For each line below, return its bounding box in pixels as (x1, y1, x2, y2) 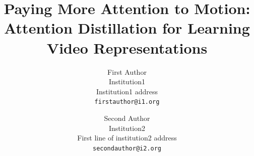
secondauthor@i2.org (92, 144, 162, 152)
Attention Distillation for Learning (4, 18, 250, 38)
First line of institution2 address (77, 132, 177, 143)
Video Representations (46, 37, 208, 58)
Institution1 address (96, 86, 158, 96)
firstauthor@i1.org (94, 98, 160, 106)
